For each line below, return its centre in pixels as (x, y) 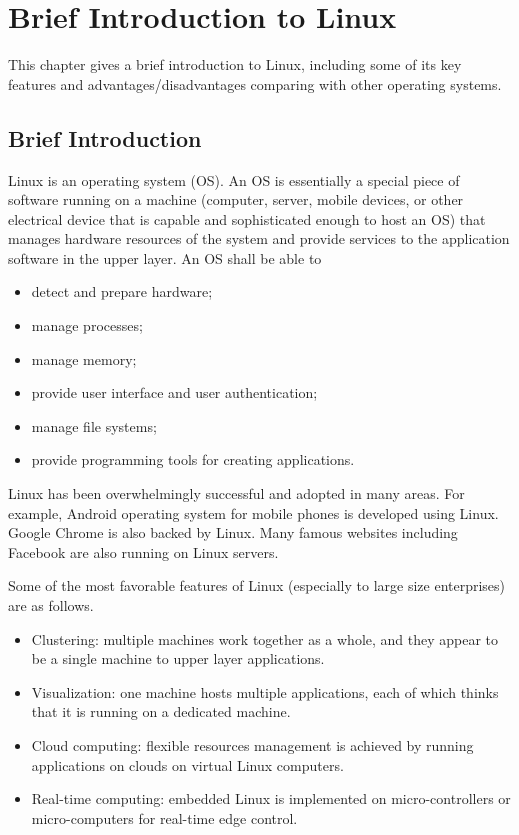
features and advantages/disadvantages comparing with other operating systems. (255, 83)
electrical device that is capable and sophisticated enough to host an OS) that (247, 218)
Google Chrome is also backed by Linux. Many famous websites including (233, 532)
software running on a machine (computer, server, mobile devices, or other (236, 199)
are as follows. (51, 605)
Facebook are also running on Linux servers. (143, 551)
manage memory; (84, 358)
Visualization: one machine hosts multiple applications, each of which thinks (265, 691)
